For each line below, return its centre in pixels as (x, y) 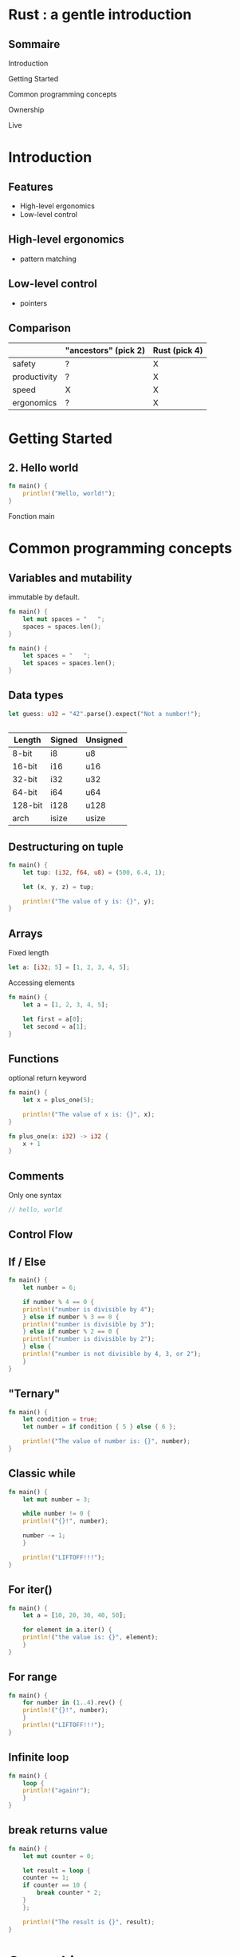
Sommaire (34, 44)
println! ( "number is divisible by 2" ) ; (89, 1339)
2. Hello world (43, 468)
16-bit (25, 766)
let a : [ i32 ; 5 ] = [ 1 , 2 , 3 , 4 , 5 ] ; (69, 967)
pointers (33, 303)
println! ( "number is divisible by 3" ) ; (89, 1324)
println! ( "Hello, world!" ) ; (69, 494)
